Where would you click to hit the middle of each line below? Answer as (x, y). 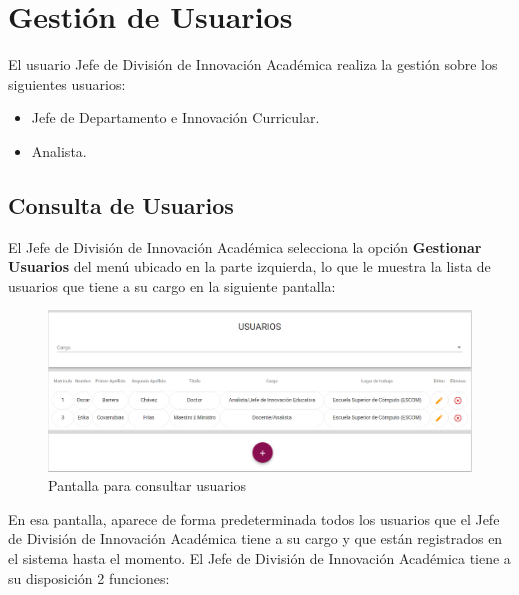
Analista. (59, 150)
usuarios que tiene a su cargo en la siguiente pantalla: (172, 285)
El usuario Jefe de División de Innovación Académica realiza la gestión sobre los (253, 64)
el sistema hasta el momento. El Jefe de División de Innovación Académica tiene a (259, 557)
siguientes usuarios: (67, 83)
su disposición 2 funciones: (89, 577)
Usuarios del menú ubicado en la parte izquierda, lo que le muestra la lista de (249, 266)
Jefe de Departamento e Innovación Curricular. (175, 117)
